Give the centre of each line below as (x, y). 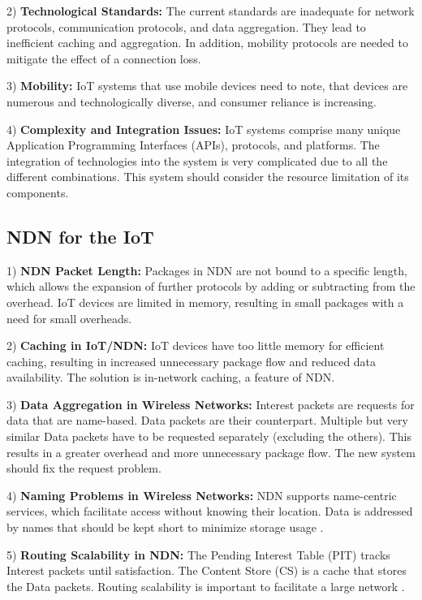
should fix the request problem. (84, 468)
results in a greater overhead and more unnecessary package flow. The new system (211, 452)
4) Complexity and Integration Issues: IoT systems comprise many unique (204, 129)
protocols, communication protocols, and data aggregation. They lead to (186, 26)
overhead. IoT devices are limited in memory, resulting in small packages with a (205, 302)
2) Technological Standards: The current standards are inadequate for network (211, 11)
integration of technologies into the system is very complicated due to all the (197, 160)
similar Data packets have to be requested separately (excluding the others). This (209, 436)
